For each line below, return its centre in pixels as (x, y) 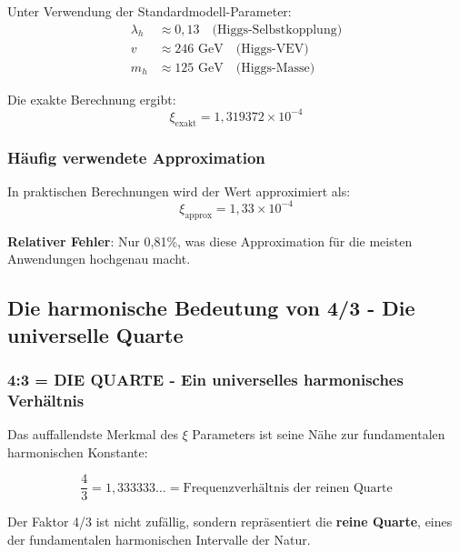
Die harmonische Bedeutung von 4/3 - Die (211, 308)
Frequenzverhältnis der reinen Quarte (288, 488)
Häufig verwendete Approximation (136, 157)
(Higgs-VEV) (272, 49)
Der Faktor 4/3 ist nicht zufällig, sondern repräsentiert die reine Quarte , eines (230, 522)
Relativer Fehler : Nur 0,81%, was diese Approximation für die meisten (210, 241)
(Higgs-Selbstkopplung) (277, 30)
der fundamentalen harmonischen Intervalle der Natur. (159, 540)
